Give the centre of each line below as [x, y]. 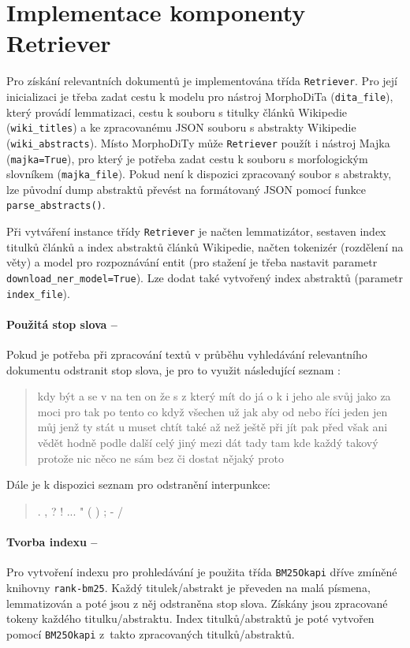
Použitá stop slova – [62, 324]
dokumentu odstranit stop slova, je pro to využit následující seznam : [173, 369]
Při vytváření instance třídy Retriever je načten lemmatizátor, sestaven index [196, 231]
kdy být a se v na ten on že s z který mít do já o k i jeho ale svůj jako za [214, 396]
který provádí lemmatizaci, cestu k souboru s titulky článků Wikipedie [177, 112]
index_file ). [38, 293]
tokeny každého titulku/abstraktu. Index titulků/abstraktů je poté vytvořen [190, 618]
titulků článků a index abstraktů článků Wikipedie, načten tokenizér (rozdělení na [205, 246]
